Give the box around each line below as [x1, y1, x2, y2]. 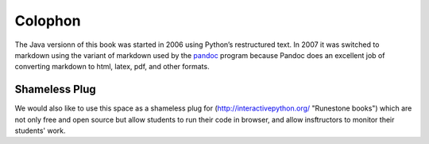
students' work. [14, 126, 67, 135]
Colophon [14, 12, 81, 29]
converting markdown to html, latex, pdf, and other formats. [14, 62, 210, 72]
